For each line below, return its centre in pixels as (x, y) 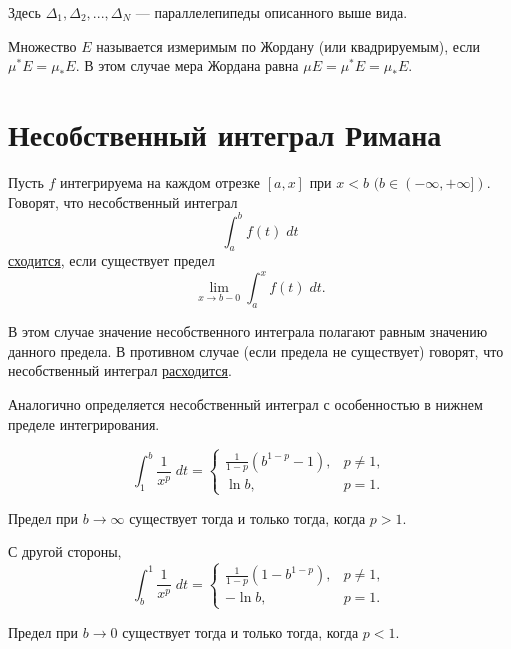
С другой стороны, (65, 551)
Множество (42, 45)
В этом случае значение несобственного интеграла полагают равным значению (248, 331)
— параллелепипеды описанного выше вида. (271, 12)
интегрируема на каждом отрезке (160, 181)
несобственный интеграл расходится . (120, 370)
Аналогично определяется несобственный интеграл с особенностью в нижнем (245, 404)
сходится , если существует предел (111, 260)
